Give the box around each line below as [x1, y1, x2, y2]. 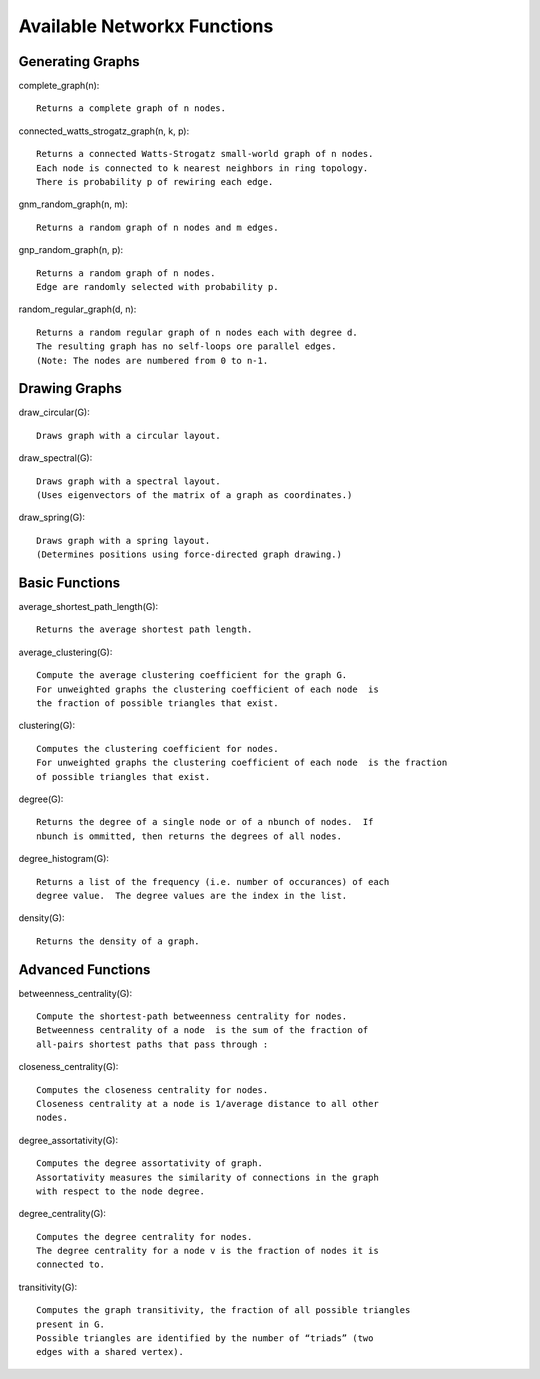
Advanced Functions [18, 961, 151, 978]
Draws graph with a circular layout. [36, 430, 222, 441]
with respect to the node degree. [36, 1185, 205, 1197]
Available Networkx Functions [18, 15, 274, 37]
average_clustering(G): [18, 646, 113, 658]
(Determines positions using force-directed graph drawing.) [36, 549, 342, 560]
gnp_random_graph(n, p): [18, 244, 124, 256]
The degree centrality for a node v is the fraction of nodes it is [36, 1245, 379, 1257]
